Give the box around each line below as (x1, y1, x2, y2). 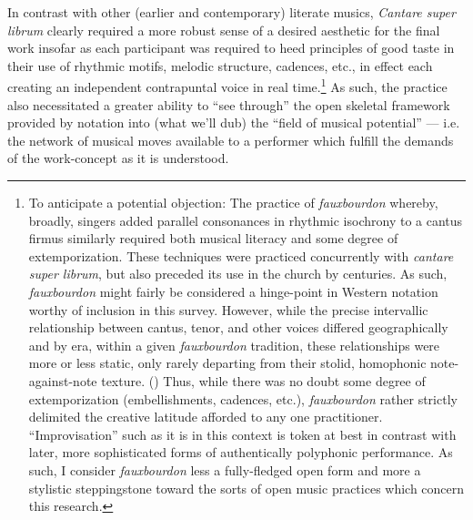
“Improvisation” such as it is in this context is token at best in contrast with (28, 424, 457, 444)
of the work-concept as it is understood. (7, 148, 229, 168)
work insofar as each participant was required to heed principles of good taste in (7, 38, 455, 57)
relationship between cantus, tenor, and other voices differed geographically (28, 318, 448, 337)
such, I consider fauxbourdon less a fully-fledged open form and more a (28, 460, 421, 479)
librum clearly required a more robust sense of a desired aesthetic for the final (7, 20, 440, 39)
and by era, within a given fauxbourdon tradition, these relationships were (28, 335, 440, 354)
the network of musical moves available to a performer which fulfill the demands (7, 130, 454, 149)
